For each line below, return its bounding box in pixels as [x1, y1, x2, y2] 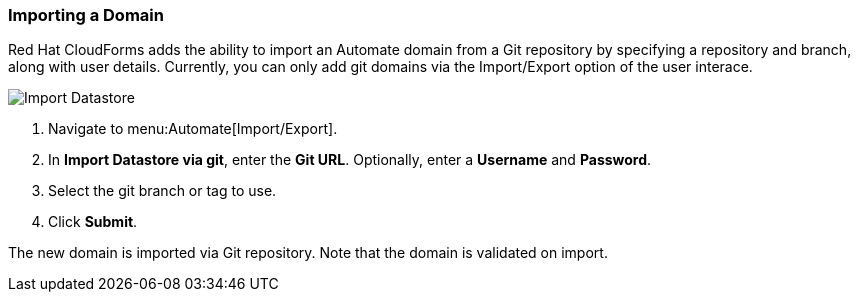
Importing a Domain [8, 5, 164, 25]
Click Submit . [48, 213, 138, 231]
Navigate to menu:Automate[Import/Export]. [48, 120, 338, 138]
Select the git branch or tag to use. [48, 182, 277, 200]
